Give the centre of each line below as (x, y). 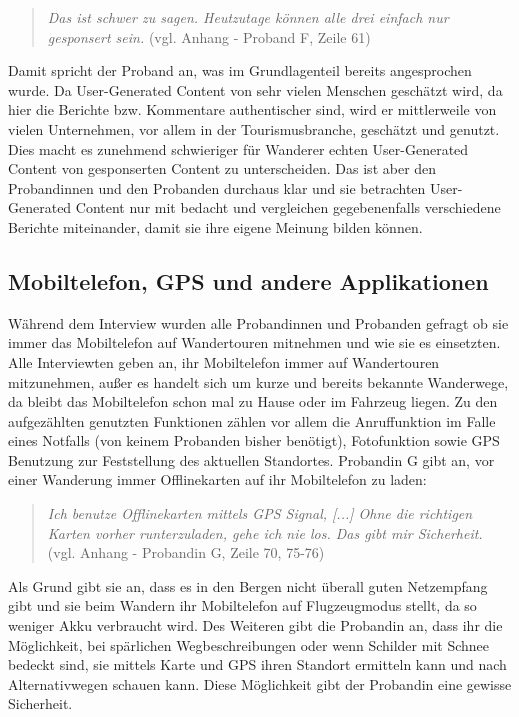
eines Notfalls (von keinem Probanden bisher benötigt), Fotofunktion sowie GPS (254, 440)
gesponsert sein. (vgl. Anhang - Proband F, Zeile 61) (209, 36)
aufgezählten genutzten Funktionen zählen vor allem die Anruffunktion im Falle (252, 420)
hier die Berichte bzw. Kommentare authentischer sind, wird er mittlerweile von (252, 109)
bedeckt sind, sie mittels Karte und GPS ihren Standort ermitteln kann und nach (257, 664)
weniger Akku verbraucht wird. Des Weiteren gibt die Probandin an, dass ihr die (255, 625)
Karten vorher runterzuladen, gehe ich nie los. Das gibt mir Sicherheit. (265, 532)
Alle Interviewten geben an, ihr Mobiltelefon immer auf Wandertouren (224, 361)
